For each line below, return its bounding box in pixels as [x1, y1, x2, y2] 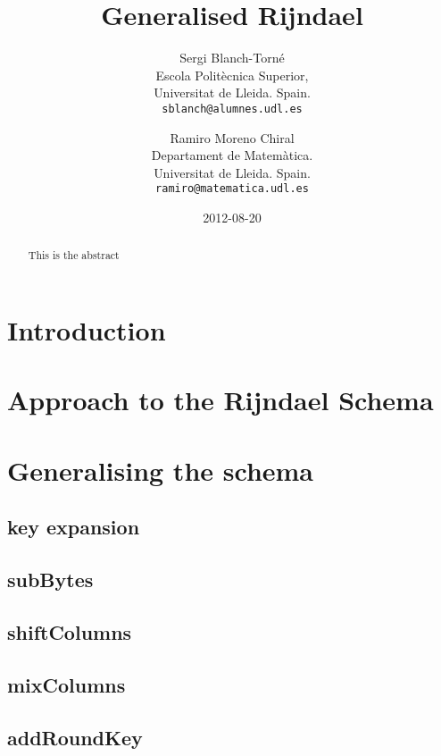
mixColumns [7, 670, 126, 698]
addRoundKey [7, 723, 143, 751]
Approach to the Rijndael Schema [7, 382, 434, 418]
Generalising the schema [7, 451, 314, 488]
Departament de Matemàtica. [151, 146, 313, 164]
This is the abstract [28, 248, 120, 263]
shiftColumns [7, 617, 132, 645]
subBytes [7, 566, 94, 593]
